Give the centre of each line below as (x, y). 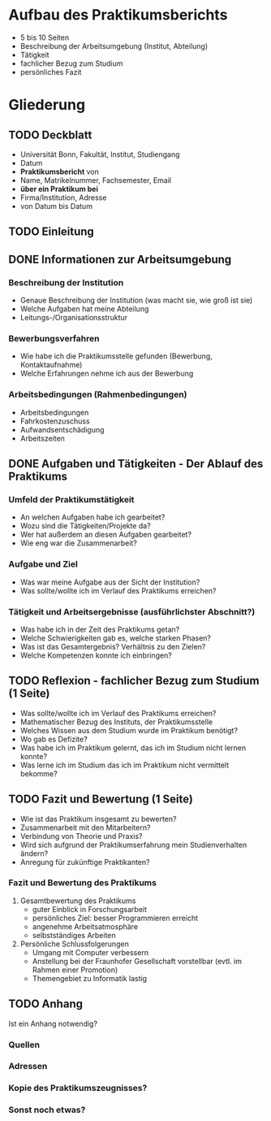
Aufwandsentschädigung (62, 429)
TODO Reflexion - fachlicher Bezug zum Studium (134, 681)
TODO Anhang (46, 1004)
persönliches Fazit (51, 72)
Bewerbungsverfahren (54, 338)
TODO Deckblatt (50, 135)
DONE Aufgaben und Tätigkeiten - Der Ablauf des (136, 464)
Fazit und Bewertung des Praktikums (82, 883)
